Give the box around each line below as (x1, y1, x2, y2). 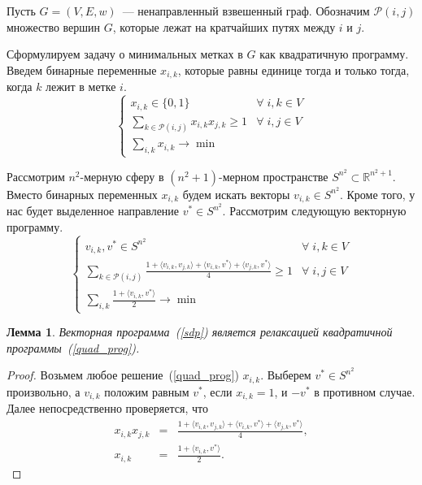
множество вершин (7, 18, 101, 35)
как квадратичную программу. (259, 45, 409, 63)
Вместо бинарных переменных (7, 185, 158, 202)
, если (202, 383, 233, 400)
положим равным (104, 383, 189, 400)
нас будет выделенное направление (7, 202, 180, 219)
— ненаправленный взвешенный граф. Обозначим (122, 2, 370, 19)
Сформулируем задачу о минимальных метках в (7, 45, 243, 63)
